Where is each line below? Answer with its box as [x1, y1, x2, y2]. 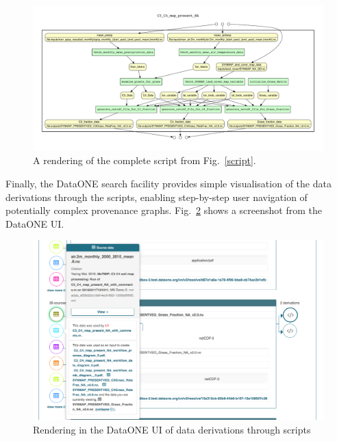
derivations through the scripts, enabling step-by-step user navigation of [5, 189, 308, 204]
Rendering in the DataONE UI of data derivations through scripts [33, 422, 311, 436]
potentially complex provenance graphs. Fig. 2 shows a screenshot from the [5, 203, 322, 217]
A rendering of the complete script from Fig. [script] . [33, 153, 256, 168]
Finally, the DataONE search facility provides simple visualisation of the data [5, 176, 332, 191]
